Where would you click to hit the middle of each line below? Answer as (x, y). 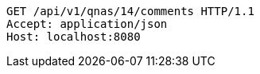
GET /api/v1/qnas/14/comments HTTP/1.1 (130, 11)
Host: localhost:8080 (74, 37)
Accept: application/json (87, 24)
